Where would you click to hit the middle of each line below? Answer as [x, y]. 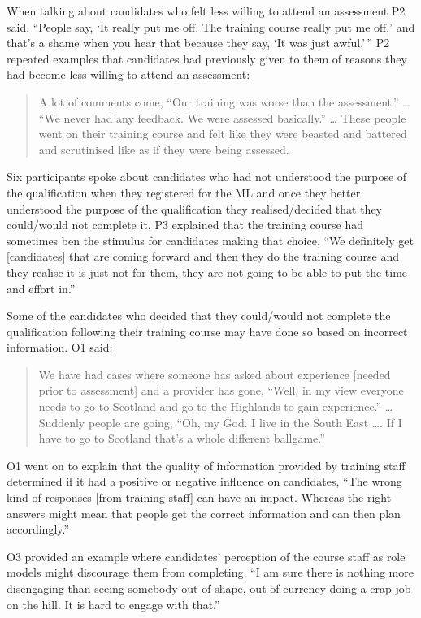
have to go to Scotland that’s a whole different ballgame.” [182, 438]
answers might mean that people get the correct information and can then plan [204, 513]
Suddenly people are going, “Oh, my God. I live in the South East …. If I [220, 422]
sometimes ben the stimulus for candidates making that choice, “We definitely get [210, 240]
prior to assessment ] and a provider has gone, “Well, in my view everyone [221, 390]
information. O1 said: [60, 347]
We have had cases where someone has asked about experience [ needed [215, 374]
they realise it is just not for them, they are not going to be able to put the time [207, 272]
